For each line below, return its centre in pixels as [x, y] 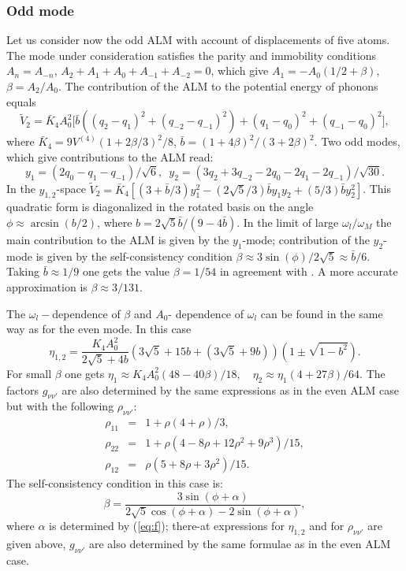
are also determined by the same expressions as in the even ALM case [230, 389]
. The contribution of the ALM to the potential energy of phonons [218, 86]
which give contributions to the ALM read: [110, 156]
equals [21, 101]
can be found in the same [322, 313]
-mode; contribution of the [306, 239]
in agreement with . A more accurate [309, 271]
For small [29, 373]
